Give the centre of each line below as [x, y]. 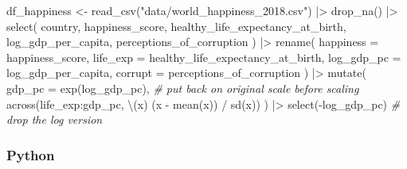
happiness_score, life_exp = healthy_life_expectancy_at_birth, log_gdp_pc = [204, 57]
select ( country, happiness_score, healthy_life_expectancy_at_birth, [176, 26]
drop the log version [55, 119]
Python [31, 154]
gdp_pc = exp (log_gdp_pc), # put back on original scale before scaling [183, 88]
